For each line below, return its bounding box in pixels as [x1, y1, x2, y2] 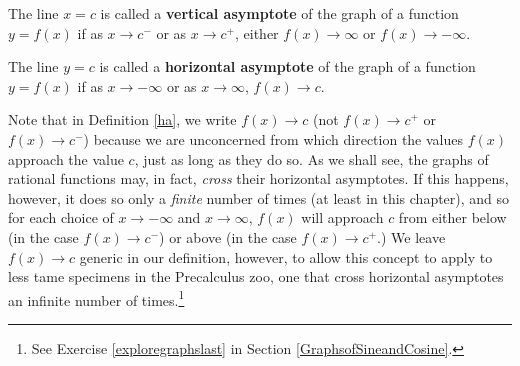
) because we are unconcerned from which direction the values [83, 128, 464, 149]
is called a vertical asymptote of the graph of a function [100, 3, 459, 23]
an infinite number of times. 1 [8, 286, 185, 310]
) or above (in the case [159, 226, 297, 247]
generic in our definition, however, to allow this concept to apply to [79, 246, 493, 267]
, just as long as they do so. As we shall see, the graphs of [134, 148, 489, 169]
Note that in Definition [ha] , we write [8, 109, 237, 130]
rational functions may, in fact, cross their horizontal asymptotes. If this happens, [8, 168, 509, 189]
